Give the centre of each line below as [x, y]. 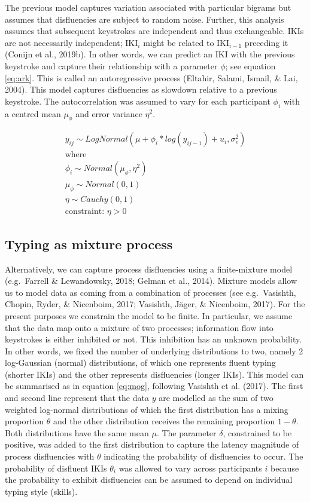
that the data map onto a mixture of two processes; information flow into [139, 327]
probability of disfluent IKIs [56, 468]
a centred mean [33, 113]
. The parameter [186, 432]
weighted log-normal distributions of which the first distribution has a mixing [147, 409]
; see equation [250, 65]
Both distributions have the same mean [77, 432]
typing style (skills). [41, 491]
